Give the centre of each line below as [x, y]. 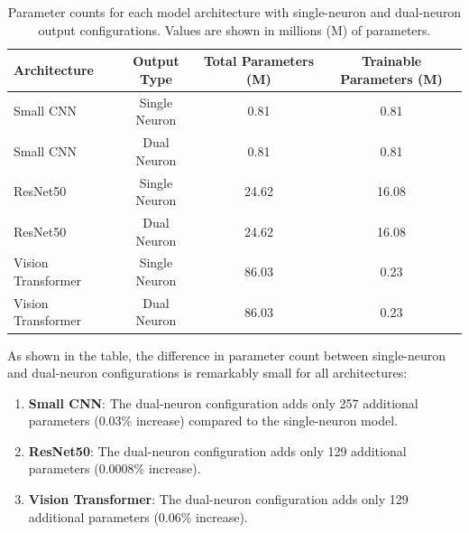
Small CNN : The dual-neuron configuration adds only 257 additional [223, 402]
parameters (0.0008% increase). [115, 468]
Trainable [391, 61]
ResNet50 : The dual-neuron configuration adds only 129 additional [217, 450]
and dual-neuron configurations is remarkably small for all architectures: [207, 373]
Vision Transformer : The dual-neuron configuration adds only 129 [218, 499]
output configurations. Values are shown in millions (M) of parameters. [234, 29]
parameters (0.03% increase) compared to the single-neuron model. [213, 421]
